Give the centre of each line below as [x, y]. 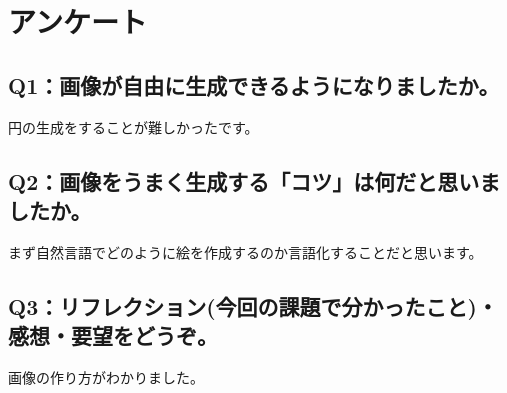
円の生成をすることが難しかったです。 [133, 126]
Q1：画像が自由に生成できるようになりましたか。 [254, 84]
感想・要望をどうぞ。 [113, 335]
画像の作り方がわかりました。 [106, 376]
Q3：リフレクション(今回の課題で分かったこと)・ [253, 305]
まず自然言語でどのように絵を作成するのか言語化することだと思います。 [245, 251]
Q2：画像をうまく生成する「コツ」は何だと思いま [254, 180]
